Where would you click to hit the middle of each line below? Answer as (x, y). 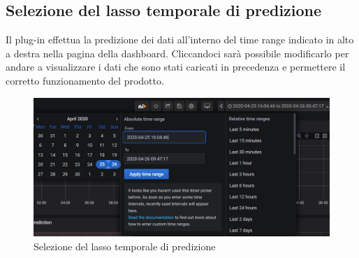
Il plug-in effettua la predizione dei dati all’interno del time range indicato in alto (180, 40)
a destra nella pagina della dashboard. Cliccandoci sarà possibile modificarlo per (177, 53)
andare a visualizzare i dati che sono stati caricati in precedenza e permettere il (176, 67)
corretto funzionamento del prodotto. (85, 80)
